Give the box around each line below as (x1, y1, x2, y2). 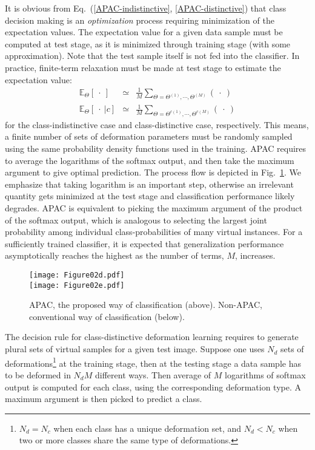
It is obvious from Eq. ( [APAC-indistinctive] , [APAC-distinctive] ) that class (5, 2, 287, 14)
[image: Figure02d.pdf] (29, 270, 125, 279)
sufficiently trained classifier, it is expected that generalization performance (5, 237, 284, 250)
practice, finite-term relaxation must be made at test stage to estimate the (5, 61, 281, 73)
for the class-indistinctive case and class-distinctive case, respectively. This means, (5, 118, 309, 131)
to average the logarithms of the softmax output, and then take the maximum (5, 154, 294, 166)
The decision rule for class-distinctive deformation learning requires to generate (5, 330, 299, 343)
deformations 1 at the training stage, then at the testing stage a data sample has (5, 355, 301, 369)
